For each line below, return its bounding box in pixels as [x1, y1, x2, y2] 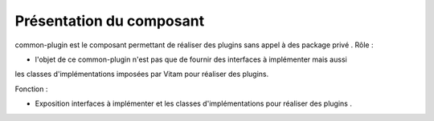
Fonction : [14, 84, 48, 94]
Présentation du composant [14, 12, 205, 30]
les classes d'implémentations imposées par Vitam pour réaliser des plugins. [14, 69, 269, 79]
